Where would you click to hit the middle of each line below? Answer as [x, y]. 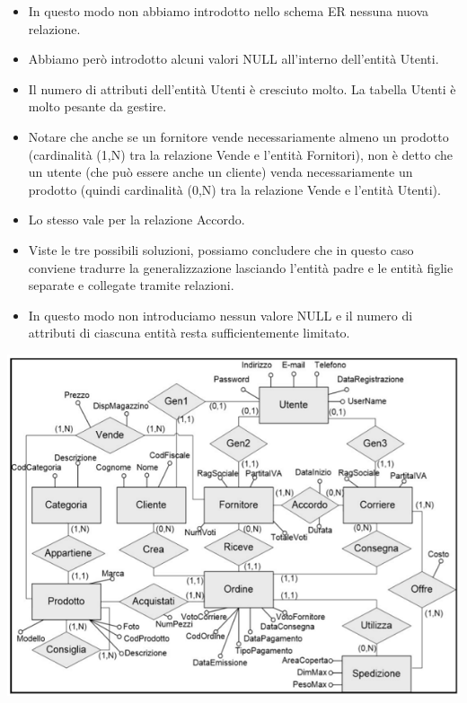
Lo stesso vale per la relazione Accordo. [137, 220]
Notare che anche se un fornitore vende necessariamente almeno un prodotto [238, 136]
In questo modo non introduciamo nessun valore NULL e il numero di [220, 315]
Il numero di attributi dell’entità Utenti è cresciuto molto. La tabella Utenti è [242, 88]
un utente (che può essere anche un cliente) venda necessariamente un [220, 172]
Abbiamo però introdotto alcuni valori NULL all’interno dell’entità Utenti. [233, 59]
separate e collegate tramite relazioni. [131, 285]
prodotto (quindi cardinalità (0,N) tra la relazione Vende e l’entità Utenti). [234, 189]
